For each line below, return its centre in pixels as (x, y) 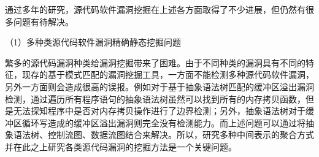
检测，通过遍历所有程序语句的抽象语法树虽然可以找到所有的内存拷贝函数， (155, 98)
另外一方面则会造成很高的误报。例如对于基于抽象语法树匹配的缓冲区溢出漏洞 (159, 86)
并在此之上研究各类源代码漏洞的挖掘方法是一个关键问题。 (121, 146)
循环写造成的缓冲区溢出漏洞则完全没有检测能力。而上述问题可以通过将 (163, 122)
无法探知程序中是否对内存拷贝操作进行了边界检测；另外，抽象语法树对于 (159, 111)
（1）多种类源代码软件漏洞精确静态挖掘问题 (93, 42)
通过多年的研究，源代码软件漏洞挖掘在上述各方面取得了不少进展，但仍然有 (155, 9)
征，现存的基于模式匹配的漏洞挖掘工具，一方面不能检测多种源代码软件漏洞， (159, 75)
